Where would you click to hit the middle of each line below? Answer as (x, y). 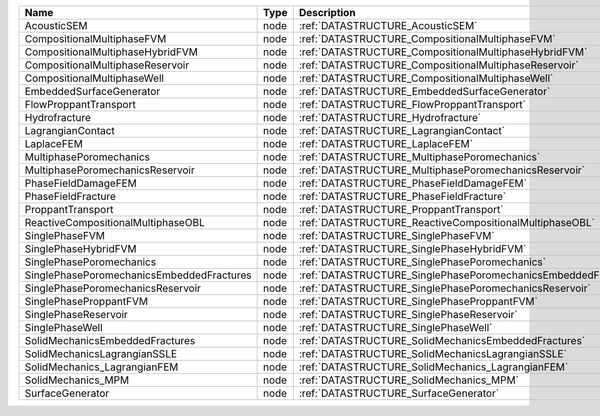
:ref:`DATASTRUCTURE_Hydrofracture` (390, 117)
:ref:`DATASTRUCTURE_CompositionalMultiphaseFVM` (427, 38)
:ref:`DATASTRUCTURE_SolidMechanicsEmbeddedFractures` (442, 340)
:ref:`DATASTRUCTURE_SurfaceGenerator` (399, 393)
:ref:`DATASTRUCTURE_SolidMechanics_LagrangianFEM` (433, 367)
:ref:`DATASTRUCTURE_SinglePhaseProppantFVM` (418, 301)
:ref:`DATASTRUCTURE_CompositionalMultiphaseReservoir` (438, 65)
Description (327, 12)
